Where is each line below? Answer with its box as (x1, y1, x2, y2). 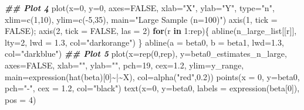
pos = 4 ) (5, 93, 36, 105)
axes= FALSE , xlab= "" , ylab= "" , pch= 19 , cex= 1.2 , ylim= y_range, (5, 59, 244, 71)
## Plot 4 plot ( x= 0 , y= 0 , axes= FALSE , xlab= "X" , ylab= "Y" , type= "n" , (5, 2, 275, 13)
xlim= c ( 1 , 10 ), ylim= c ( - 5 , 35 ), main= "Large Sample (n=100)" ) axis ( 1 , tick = (5, 13, 278, 25)
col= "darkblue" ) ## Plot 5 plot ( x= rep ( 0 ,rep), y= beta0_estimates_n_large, (5, 47, 287, 60)
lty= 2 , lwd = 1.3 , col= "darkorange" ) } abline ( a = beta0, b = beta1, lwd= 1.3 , (5, 36, 284, 48)
